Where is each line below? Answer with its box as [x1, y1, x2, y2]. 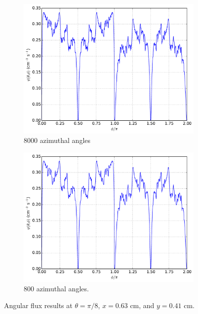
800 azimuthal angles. [24, 283, 89, 294]
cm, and [130, 300, 155, 310]
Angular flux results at [4, 300, 73, 310]
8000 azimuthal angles [24, 135, 91, 145]
